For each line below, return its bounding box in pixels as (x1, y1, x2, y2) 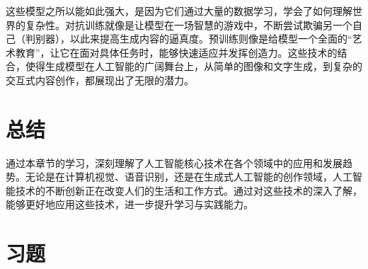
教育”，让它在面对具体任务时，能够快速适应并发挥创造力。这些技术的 (15, 45, 338, 59)
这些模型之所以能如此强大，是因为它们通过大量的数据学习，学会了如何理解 (6, 4, 352, 18)
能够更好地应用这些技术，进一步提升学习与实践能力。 (6, 197, 253, 212)
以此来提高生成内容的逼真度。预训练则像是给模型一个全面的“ (69, 31, 352, 46)
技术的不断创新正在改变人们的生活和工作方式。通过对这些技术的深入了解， (15, 183, 362, 198)
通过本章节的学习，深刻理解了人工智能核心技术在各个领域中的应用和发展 (6, 155, 343, 170)
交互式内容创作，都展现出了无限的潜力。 (6, 72, 194, 87)
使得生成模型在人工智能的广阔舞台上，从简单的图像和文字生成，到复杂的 (25, 59, 362, 74)
